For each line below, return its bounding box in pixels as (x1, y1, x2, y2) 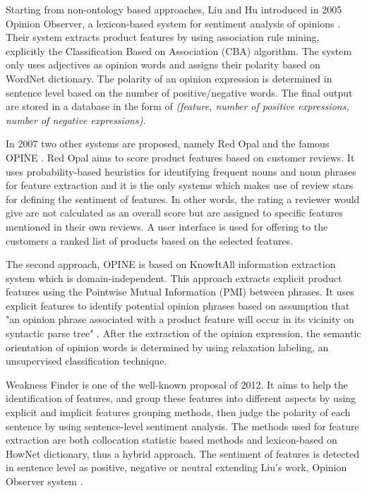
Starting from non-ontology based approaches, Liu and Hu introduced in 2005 (6, 2, 342, 16)
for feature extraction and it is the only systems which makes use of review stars (6, 178, 354, 193)
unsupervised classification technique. (6, 353, 167, 368)
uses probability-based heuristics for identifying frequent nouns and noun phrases (6, 164, 356, 178)
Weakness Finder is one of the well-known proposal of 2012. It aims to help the (6, 377, 348, 391)
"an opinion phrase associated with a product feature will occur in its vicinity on (6, 312, 354, 327)
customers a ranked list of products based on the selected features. (6, 233, 294, 248)
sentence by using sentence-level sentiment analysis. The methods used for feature (6, 418, 359, 433)
